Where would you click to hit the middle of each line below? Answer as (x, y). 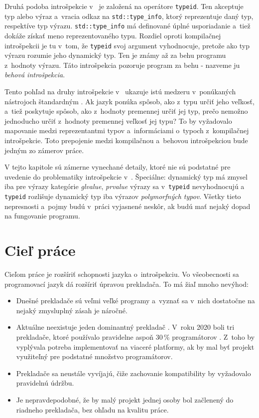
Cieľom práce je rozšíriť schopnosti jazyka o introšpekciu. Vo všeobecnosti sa (122, 274)
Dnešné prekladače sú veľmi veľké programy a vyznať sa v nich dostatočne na (135, 301)
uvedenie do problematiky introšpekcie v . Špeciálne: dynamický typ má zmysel (126, 176)
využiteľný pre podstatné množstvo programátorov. (94, 356)
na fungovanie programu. (42, 216)
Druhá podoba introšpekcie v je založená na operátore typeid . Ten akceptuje (124, 6)
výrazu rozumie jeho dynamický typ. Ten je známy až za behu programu (115, 55)
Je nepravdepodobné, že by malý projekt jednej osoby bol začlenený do (125, 399)
